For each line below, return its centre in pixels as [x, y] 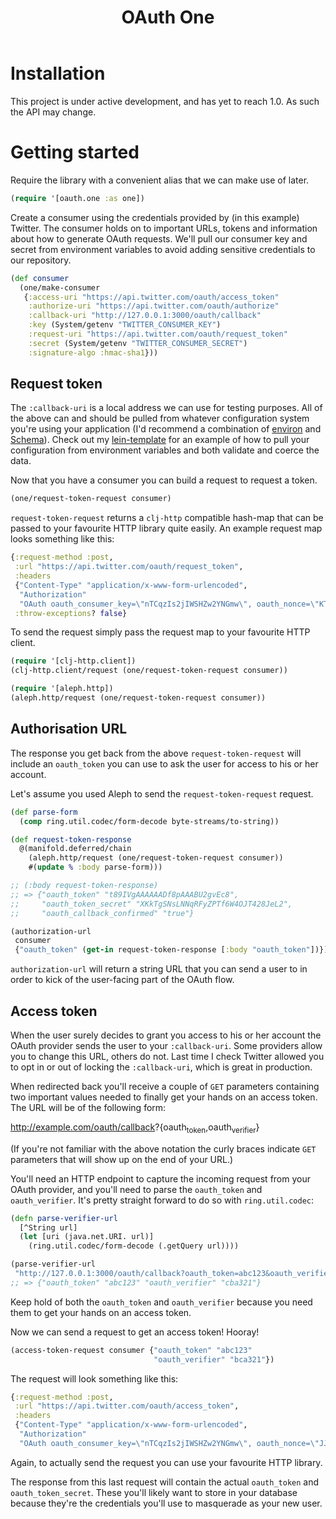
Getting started [75, 152]
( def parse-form [44, 812]
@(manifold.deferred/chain [75, 849]
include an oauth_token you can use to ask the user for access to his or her [164, 763]
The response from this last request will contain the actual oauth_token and [165, 1482]
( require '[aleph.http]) [62, 689]
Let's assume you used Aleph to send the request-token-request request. [162, 793]
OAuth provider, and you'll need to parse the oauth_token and [136, 1189]
